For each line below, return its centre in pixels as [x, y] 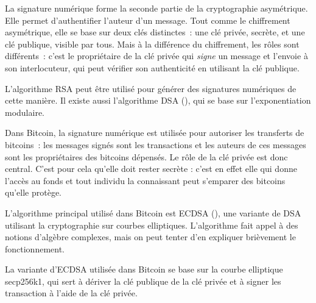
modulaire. [25, 112]
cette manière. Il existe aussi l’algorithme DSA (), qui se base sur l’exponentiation [158, 100]
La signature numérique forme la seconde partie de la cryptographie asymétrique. [156, 8]
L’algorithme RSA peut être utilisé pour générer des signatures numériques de [151, 88]
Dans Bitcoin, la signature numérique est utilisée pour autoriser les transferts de [155, 133]
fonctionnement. [35, 248]
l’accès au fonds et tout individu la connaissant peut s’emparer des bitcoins [145, 180]
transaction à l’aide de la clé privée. [71, 293]
